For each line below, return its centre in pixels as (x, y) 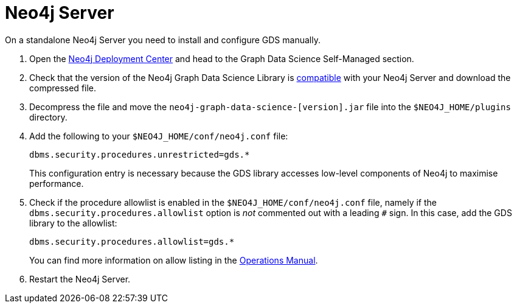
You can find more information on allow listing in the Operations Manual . (174, 260)
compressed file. (63, 88)
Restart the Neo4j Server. (80, 279)
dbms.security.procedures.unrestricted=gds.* (140, 154)
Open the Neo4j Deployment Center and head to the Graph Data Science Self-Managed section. (222, 58)
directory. (48, 117)
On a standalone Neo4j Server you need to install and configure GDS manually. (163, 40)
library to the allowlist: (73, 223)
